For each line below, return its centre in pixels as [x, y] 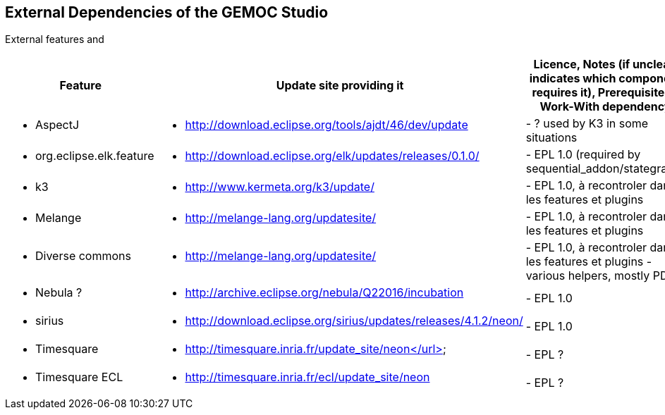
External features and [55, 39]
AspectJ [57, 125]
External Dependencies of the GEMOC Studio [167, 12]
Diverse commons [83, 256]
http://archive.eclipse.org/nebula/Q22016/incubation [324, 293]
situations [551, 138]
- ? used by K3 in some [587, 124]
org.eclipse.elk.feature [95, 156]
